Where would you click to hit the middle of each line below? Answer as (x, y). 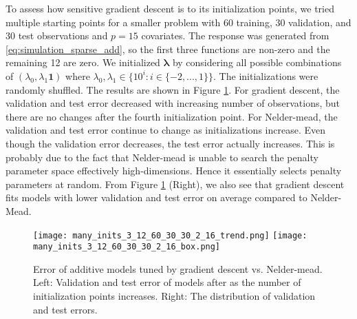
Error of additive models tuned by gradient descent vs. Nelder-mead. (178, 268)
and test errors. (65, 309)
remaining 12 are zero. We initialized (83, 62)
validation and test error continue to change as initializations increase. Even (165, 130)
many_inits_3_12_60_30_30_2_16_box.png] (127, 247)
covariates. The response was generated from (235, 35)
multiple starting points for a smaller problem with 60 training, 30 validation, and (178, 22)
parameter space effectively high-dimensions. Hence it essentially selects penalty (174, 171)
